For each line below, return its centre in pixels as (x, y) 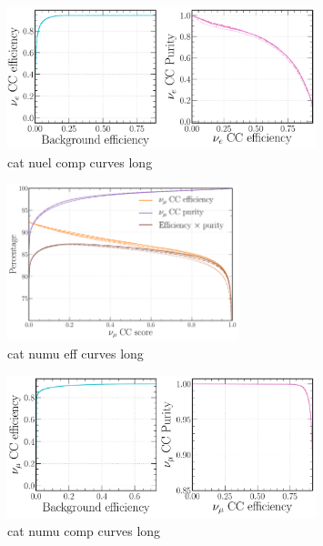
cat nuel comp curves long (80, 162)
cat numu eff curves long (76, 353)
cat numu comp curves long (84, 530)
